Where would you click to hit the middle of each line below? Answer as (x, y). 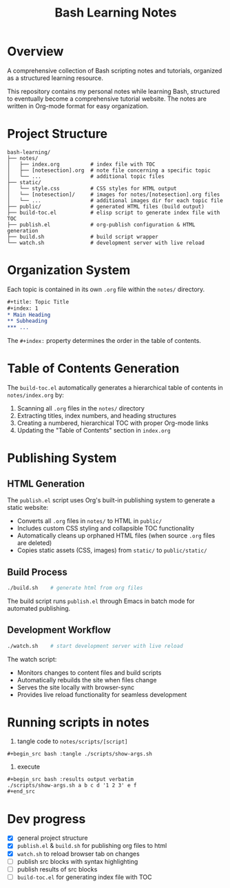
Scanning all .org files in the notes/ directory (81, 408)
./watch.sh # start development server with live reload (95, 646)
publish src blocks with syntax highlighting (77, 861)
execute (29, 767)
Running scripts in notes (78, 722)
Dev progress (46, 819)
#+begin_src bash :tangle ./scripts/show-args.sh (80, 754)
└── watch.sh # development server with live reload (106, 243)
